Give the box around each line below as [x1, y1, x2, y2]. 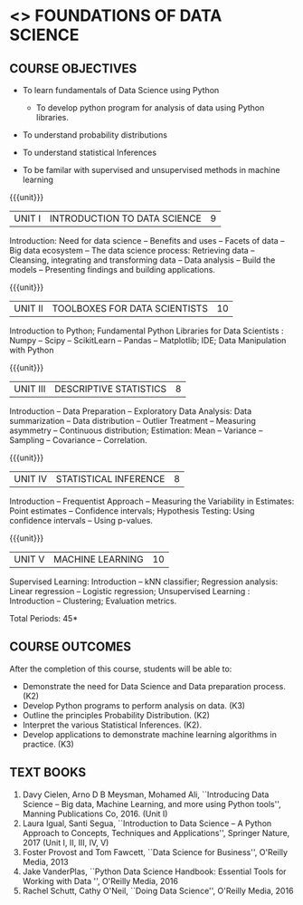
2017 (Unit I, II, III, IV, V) [22, 837, 109, 848]
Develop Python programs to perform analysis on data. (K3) [22, 699, 246, 711]
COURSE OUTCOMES [9, 640, 132, 655]
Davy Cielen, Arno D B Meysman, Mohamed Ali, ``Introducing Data [22, 789, 270, 800]
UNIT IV [14, 473, 48, 485]
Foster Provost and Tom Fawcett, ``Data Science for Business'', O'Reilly [22, 846, 288, 857]
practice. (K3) [22, 738, 74, 749]
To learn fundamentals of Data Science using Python [22, 85, 220, 95]
